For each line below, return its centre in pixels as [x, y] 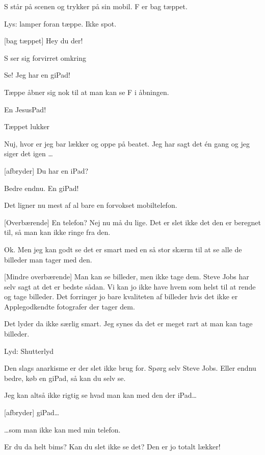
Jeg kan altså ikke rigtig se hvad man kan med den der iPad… [100, 395]
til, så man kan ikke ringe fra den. [57, 232]
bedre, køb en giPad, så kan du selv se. [65, 378]
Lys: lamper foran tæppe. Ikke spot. [60, 23]
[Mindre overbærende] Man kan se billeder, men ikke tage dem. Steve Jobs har [127, 277]
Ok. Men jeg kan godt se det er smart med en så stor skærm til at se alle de [123, 249]
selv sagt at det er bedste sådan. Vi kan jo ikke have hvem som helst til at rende [130, 286]
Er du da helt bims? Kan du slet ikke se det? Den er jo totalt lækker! [112, 447]
